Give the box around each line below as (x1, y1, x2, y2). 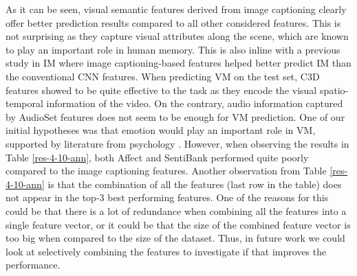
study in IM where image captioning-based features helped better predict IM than (6, 56, 351, 70)
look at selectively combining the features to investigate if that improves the (6, 244, 327, 258)
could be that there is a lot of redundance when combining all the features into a (6, 203, 347, 218)
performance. (6, 257, 61, 272)
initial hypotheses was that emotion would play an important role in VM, (6, 123, 316, 137)
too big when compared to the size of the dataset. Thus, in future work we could (6, 231, 345, 245)
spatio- (319, 82, 349, 97)
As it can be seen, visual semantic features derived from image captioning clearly (6, 2, 347, 16)
